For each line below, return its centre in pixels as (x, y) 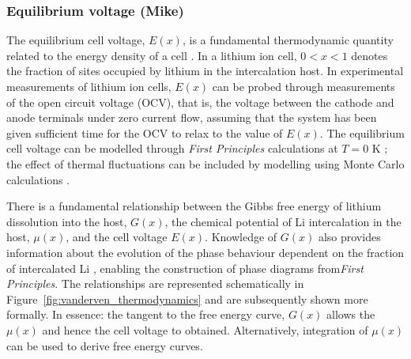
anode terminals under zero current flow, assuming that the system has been (192, 117)
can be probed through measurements (304, 86)
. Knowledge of (241, 237)
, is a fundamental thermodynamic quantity (288, 40)
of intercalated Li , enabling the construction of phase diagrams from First (185, 268)
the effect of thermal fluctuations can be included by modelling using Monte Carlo (205, 163)
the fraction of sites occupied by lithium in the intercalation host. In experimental (205, 71)
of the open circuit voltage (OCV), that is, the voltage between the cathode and (200, 102)
